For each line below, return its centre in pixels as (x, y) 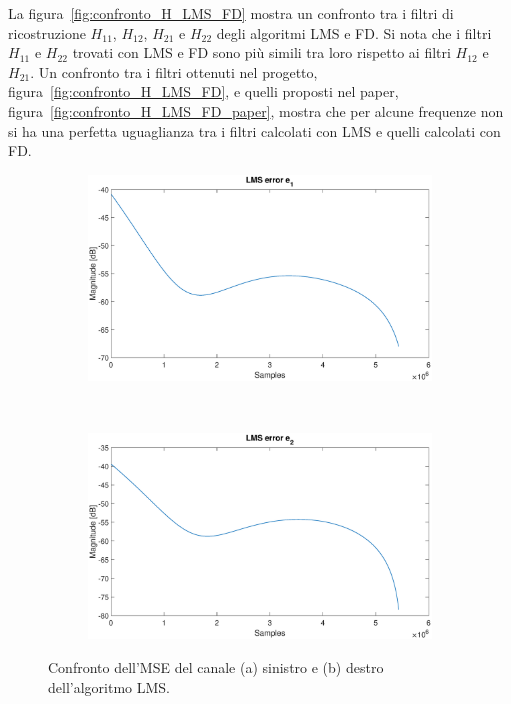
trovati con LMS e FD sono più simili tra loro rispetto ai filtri (261, 52)
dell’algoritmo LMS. (109, 686)
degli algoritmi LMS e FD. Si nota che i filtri (354, 32)
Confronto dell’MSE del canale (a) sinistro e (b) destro (216, 667)
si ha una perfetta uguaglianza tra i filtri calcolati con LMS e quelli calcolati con (254, 130)
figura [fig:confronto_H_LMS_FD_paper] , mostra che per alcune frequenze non (256, 110)
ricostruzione (47, 32)
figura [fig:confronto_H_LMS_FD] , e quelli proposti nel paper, (203, 91)
